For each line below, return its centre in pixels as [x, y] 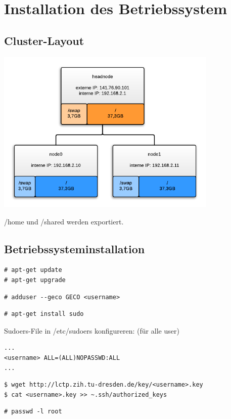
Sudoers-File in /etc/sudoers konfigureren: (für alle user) [92, 330]
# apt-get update [33, 270]
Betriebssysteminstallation [75, 248]
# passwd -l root [33, 412]
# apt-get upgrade [35, 280]
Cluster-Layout [44, 40]
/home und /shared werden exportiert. [64, 221]
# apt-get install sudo [44, 314]
